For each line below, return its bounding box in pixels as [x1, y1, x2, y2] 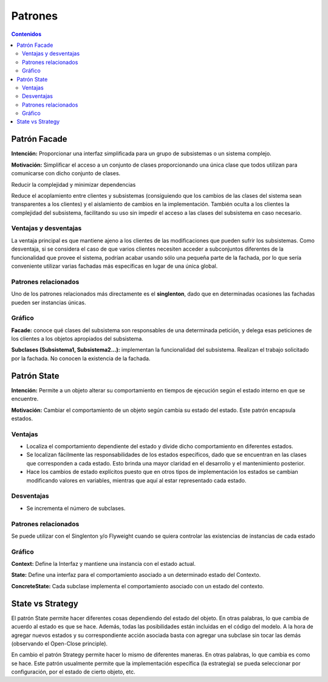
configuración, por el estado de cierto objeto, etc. [11, 668, 136, 675]
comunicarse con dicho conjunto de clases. [11, 170, 121, 177]
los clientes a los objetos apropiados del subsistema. [11, 335, 144, 343]
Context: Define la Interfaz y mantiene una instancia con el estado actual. [11, 560, 196, 568]
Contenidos [11, 30, 42, 38]
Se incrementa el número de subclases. [26, 504, 126, 512]
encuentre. [11, 395, 39, 403]
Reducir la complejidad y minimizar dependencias [11, 181, 136, 188]
